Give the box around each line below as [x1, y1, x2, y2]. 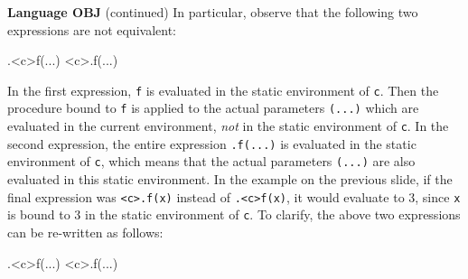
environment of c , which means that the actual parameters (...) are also [7, 152, 416, 171]
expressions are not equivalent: [7, 20, 176, 39]
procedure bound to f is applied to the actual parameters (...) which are [7, 98, 419, 117]
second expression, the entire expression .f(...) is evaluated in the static [7, 134, 417, 153]
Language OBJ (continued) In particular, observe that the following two [7, 3, 418, 21]
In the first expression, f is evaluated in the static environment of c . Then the [7, 80, 439, 99]
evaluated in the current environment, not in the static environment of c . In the [7, 116, 449, 135]
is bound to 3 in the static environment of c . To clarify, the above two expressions [7, 205, 461, 224]
